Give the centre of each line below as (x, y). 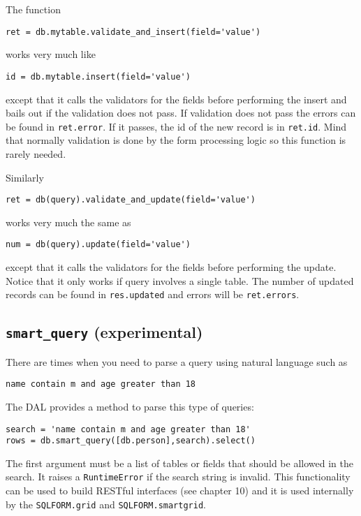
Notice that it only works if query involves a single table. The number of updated (180, 280)
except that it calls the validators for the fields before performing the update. (171, 267)
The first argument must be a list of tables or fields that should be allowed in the (179, 463)
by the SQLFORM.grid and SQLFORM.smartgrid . (106, 504)
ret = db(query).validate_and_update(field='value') (131, 200)
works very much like (51, 54)
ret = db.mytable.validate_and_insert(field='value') (133, 32)
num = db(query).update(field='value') (98, 245)
